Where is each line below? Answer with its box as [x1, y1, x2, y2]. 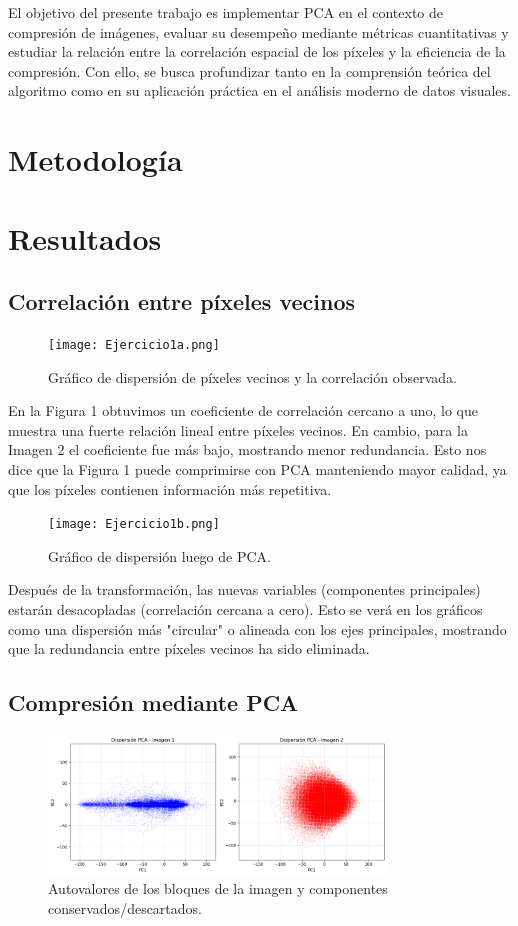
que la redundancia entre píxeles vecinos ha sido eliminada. [8, 638, 370, 659]
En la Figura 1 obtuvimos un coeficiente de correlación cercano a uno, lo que [8, 400, 479, 421]
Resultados [8, 217, 162, 258]
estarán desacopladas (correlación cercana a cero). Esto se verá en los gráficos [8, 598, 483, 619]
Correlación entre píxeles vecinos [8, 286, 356, 317]
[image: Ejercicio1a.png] [48, 337, 220, 352]
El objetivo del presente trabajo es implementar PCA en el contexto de [8, 2, 444, 22]
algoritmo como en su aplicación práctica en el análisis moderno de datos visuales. [8, 80, 511, 101]
